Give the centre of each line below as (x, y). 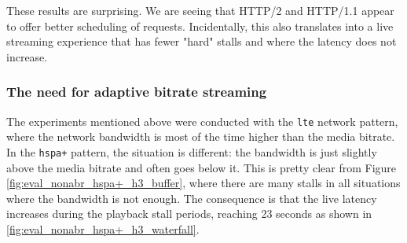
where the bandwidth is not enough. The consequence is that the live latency (192, 198)
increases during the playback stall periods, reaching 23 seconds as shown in (189, 214)
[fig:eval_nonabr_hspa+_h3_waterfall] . (103, 228)
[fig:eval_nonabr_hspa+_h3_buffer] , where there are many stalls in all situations (203, 183)
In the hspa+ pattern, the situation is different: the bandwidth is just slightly (192, 151)
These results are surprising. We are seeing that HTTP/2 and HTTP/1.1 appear (200, 10)
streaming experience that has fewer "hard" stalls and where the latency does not (202, 41)
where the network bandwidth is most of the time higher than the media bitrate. (201, 136)
